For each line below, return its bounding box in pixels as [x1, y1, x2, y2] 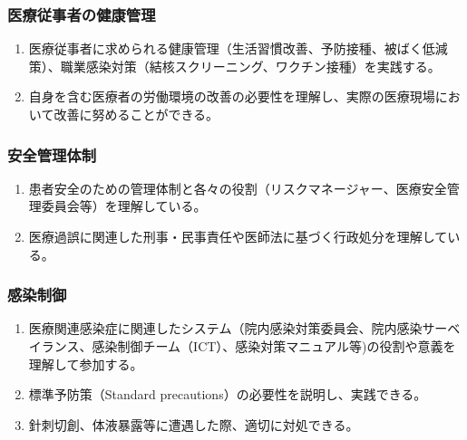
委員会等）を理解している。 [41, 196, 207, 215]
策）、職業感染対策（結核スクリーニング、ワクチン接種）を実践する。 [28, 56, 441, 75]
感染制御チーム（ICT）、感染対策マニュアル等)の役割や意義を [92, 337, 456, 355]
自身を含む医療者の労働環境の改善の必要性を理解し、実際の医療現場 [28, 87, 435, 106]
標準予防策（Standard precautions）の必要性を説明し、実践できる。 [28, 385, 427, 404]
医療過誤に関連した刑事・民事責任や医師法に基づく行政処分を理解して [28, 227, 448, 245]
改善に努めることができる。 [54, 105, 219, 123]
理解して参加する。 [28, 354, 143, 373]
